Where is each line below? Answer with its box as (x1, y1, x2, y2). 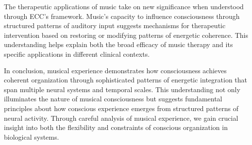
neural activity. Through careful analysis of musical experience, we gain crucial (4, 113, 238, 123)
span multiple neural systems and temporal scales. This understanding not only (4, 84, 240, 94)
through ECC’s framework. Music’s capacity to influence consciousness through (4, 11, 240, 21)
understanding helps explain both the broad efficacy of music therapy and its (4, 39, 233, 49)
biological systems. (4, 131, 59, 142)
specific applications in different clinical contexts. (4, 48, 150, 59)
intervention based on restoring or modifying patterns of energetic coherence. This (4, 30, 249, 40)
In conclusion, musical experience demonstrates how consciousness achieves (4, 65, 227, 75)
